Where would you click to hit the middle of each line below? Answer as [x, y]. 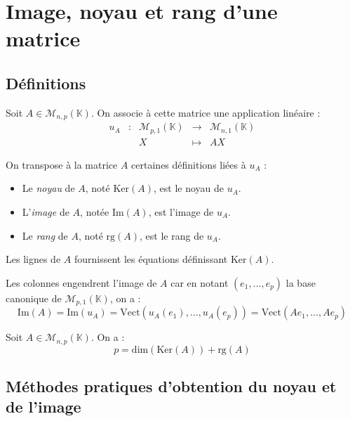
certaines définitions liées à [189, 164]
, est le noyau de [189, 188]
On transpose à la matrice [62, 164]
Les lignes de [33, 259]
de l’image [43, 407]
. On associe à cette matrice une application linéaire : [206, 112]
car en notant [200, 282]
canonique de [34, 298]
